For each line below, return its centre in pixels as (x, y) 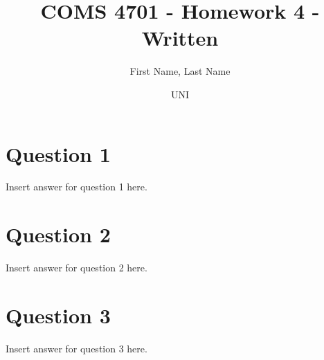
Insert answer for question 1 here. (76, 187)
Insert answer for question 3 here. (76, 348)
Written (180, 38)
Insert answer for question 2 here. (76, 268)
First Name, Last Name (180, 71)
